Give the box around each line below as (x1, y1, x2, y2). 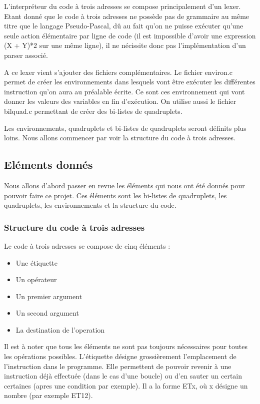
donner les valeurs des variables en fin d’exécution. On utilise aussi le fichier (4, 96, 236, 106)
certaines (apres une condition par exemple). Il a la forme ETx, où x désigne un (4, 380, 248, 391)
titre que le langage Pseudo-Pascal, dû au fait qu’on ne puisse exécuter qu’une (4, 20, 243, 31)
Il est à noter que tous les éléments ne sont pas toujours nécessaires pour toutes (4, 341, 248, 352)
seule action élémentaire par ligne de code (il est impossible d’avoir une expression (4, 30, 256, 40)
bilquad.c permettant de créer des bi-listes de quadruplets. (4, 105, 182, 116)
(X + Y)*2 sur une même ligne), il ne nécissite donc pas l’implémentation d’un (4, 40, 246, 50)
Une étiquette (15, 257, 58, 268)
